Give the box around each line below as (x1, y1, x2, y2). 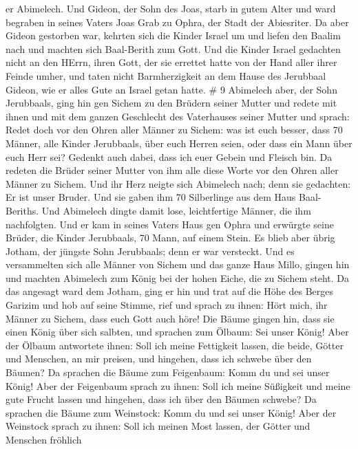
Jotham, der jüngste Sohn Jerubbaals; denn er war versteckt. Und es (6, 243, 295, 258)
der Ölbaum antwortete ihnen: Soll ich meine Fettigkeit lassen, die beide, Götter (6, 338, 344, 352)
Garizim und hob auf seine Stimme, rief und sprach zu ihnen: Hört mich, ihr (6, 298, 328, 312)
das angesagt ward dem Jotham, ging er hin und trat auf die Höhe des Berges (6, 284, 334, 298)
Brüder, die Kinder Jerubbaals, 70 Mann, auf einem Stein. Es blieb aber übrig (6, 230, 335, 245)
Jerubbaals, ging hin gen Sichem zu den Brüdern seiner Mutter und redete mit (6, 96, 337, 110)
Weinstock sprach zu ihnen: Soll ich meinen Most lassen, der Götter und (6, 419, 310, 433)
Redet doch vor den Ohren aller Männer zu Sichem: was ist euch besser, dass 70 (6, 122, 343, 137)
